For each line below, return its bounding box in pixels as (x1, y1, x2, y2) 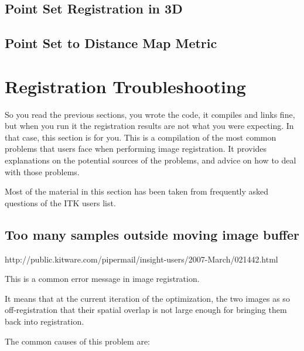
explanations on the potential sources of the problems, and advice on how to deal (5, 154, 296, 166)
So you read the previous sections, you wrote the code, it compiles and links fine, (5, 108, 295, 120)
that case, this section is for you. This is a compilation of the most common (5, 131, 276, 143)
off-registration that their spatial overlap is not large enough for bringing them (5, 304, 287, 316)
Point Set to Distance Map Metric (5, 34, 217, 52)
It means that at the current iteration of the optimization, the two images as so (5, 292, 290, 304)
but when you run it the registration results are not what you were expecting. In (5, 120, 294, 132)
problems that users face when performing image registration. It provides (5, 142, 267, 155)
